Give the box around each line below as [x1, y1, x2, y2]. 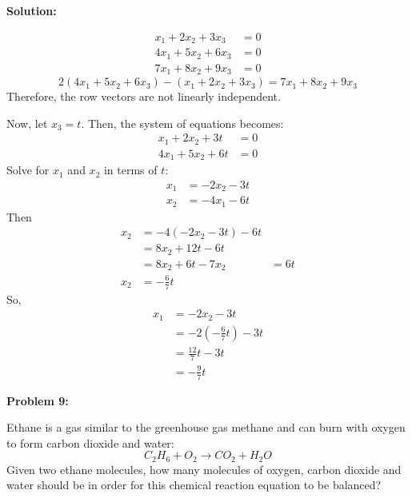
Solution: [6, 2, 57, 18]
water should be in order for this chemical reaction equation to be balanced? [6, 476, 382, 493]
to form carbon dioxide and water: [6, 434, 174, 451]
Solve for [6, 161, 50, 178]
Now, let [6, 114, 48, 131]
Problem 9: [6, 392, 69, 408]
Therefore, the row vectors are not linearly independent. [6, 88, 281, 105]
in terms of [103, 161, 158, 178]
